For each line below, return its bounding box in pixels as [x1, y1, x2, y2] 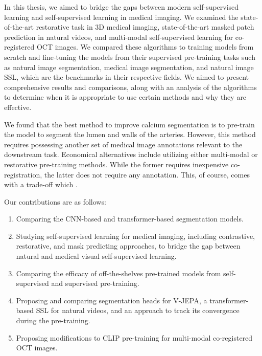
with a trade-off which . [4, 179, 78, 190]
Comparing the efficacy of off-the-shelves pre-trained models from [16, 268, 221, 278]
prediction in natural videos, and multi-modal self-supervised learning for [4, 31, 233, 42]
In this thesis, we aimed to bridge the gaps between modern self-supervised [4, 2, 239, 12]
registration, [4, 169, 42, 180]
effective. [4, 101, 32, 112]
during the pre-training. [16, 315, 90, 326]
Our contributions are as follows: [4, 196, 106, 207]
